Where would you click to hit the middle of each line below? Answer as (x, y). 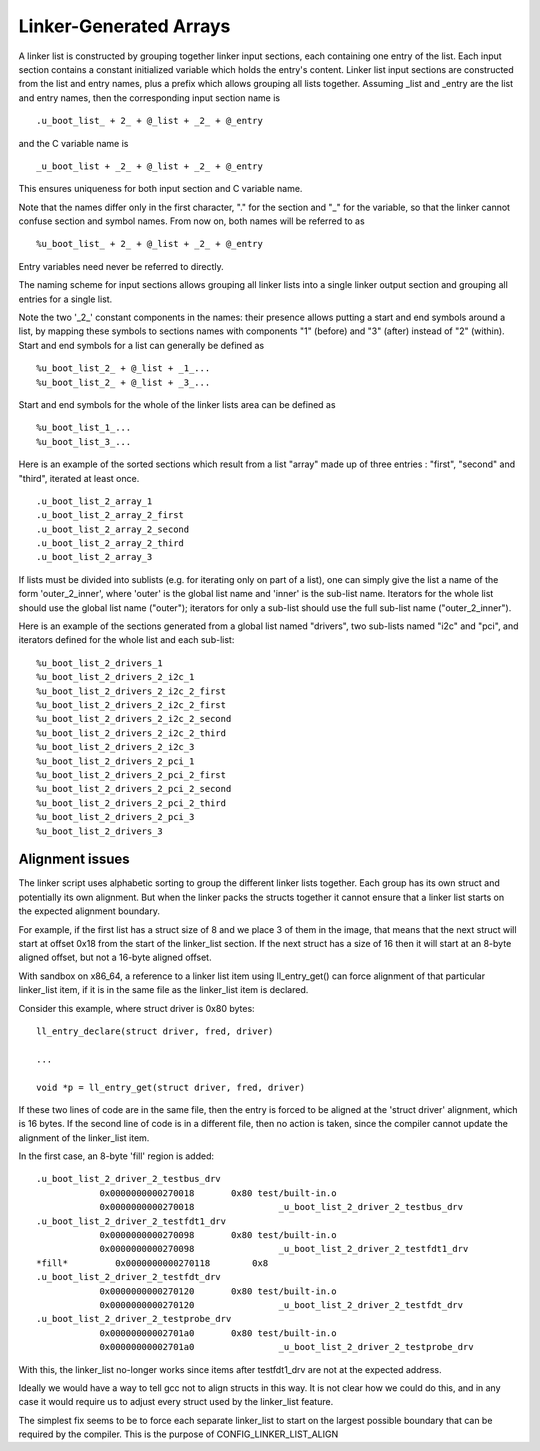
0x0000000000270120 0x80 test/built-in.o (218, 1291)
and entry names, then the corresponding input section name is (149, 97)
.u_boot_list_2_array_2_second (113, 529)
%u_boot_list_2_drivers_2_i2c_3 (115, 747)
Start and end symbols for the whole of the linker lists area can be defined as (177, 404)
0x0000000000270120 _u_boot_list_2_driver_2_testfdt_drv (281, 1304)
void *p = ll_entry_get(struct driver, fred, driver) (170, 1087)
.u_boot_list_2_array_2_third (110, 543)
